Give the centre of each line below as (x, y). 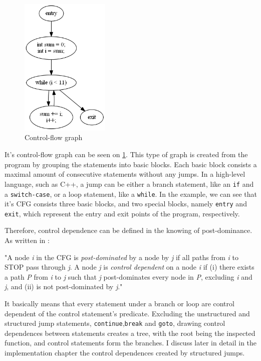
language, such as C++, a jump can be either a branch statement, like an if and (129, 184)
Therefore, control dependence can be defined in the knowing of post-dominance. (128, 230)
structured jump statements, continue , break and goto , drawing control (115, 323)
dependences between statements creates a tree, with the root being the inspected (130, 333)
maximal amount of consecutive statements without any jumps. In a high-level (125, 174)
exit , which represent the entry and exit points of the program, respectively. (122, 213)
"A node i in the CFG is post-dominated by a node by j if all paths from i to (121, 257)
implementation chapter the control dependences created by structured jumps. (125, 353)
